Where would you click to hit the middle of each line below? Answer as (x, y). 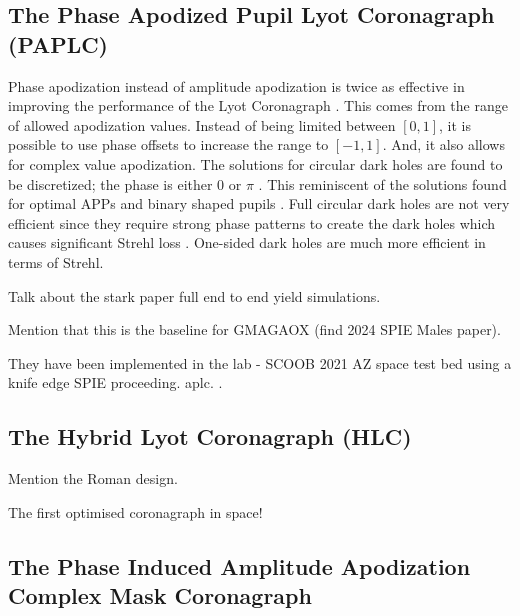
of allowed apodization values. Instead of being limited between (202, 124)
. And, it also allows (443, 144)
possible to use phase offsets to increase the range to (168, 144)
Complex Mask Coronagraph (160, 595)
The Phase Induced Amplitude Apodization (239, 565)
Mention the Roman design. (93, 478)
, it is (455, 124)
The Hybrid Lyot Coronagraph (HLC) (210, 436)
